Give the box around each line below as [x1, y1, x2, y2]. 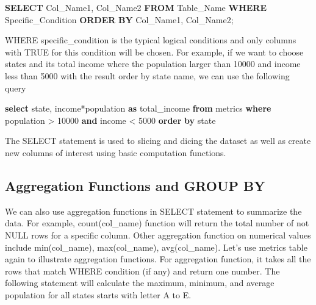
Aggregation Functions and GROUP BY [5, 176, 265, 195]
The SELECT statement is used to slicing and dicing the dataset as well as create [5, 134, 311, 147]
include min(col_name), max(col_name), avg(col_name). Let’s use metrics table [5, 240, 307, 253]
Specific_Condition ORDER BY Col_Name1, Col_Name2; [5, 13, 234, 26]
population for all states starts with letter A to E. [5, 288, 192, 301]
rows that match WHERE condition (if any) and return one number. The [5, 264, 280, 277]
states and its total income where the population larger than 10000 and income [5, 57, 301, 70]
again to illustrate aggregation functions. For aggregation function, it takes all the [5, 253, 311, 265]
